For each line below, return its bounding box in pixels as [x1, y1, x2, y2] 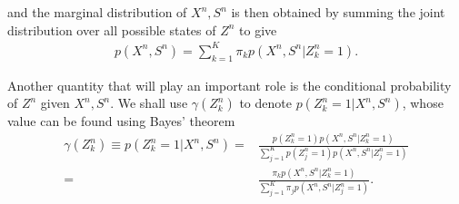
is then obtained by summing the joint [231, 3, 445, 21]
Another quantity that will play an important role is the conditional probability [7, 75, 452, 94]
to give [239, 20, 277, 39]
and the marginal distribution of [7, 3, 187, 21]
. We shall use [110, 93, 188, 112]
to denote [239, 93, 292, 112]
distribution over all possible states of [7, 20, 216, 39]
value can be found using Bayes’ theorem [7, 112, 235, 131]
